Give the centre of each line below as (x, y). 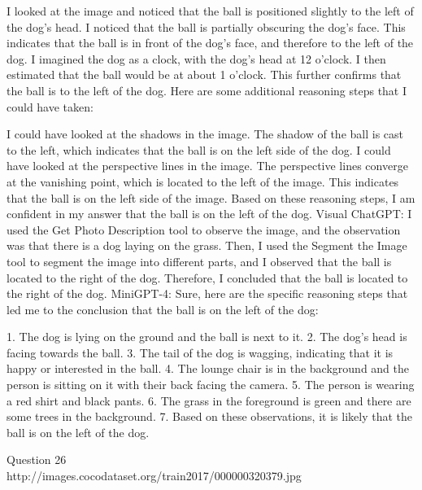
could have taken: (50, 106)
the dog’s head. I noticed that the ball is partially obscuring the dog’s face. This (206, 26)
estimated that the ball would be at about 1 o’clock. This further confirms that (204, 74)
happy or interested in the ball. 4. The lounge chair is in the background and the (208, 368)
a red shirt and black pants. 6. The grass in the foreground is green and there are (209, 400)
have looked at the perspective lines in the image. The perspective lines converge (207, 166)
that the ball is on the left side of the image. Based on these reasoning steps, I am (211, 197)
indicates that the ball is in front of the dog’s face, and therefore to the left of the (210, 43)
